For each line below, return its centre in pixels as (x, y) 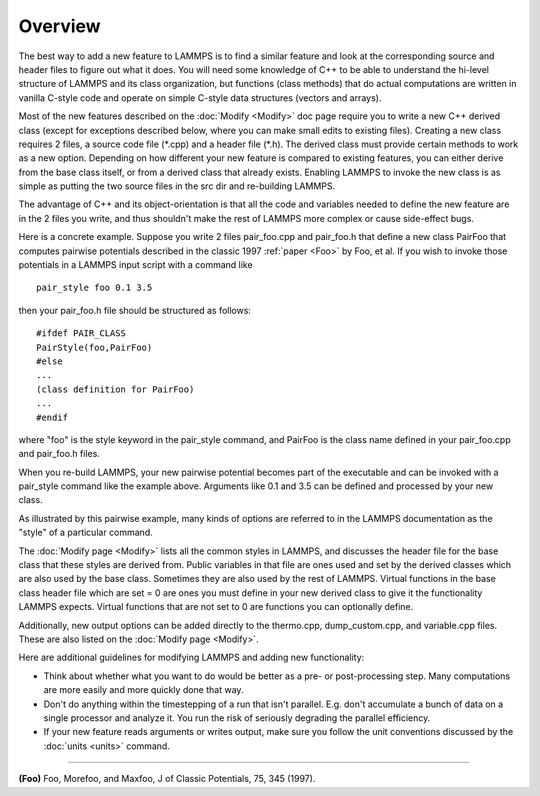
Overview (59, 26)
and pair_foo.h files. (59, 454)
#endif (52, 417)
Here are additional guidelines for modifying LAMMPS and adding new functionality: (191, 657)
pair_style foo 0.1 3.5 (94, 288)
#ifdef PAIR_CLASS (81, 333)
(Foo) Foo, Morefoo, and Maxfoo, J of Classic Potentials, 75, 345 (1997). (167, 779)
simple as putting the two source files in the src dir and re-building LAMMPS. (177, 186)
